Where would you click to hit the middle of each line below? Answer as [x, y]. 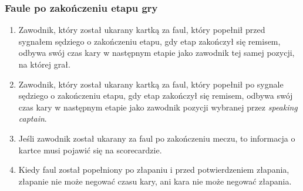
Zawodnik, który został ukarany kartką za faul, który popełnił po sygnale [151, 84]
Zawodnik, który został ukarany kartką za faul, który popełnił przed [142, 30]
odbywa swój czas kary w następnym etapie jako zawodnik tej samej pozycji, [156, 53]
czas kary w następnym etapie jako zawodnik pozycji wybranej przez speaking [158, 107]
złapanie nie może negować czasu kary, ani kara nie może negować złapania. [155, 181]
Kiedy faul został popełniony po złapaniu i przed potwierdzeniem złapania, [154, 170]
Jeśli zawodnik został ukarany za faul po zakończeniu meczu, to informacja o [157, 138]
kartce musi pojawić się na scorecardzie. [90, 150]
